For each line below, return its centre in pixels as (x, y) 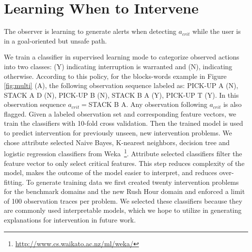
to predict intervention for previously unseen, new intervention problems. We (118, 133)
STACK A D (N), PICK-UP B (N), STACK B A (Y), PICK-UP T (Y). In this (121, 95)
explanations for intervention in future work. (70, 220)
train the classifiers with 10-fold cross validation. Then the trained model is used (124, 123)
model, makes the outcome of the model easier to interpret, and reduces (110, 172)
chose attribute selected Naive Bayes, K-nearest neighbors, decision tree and (117, 142)
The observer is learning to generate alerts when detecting (90, 31)
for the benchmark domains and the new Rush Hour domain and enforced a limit (125, 191)
